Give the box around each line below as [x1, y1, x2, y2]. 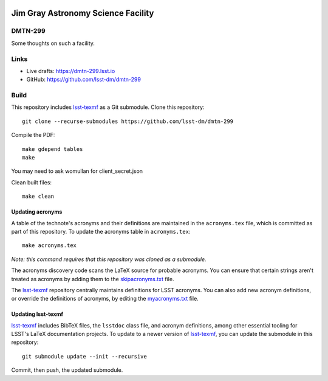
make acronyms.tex [22, 242, 77, 249]
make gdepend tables [22, 145, 83, 152]
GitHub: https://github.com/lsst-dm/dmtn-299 [26, 76, 141, 83]
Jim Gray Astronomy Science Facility [11, 8, 154, 18]
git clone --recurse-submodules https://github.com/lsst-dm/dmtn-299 [22, 117, 234, 125]
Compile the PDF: [11, 131, 55, 139]
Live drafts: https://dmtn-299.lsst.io [26, 67, 115, 74]
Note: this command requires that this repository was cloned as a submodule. [11, 256, 207, 263]
